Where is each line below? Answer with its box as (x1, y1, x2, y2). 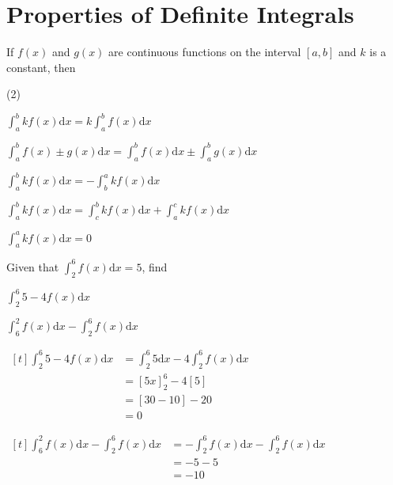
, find (142, 258, 168, 275)
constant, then (6, 59, 76, 75)
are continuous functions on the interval (108, 44, 301, 60)
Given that (6, 258, 59, 275)
